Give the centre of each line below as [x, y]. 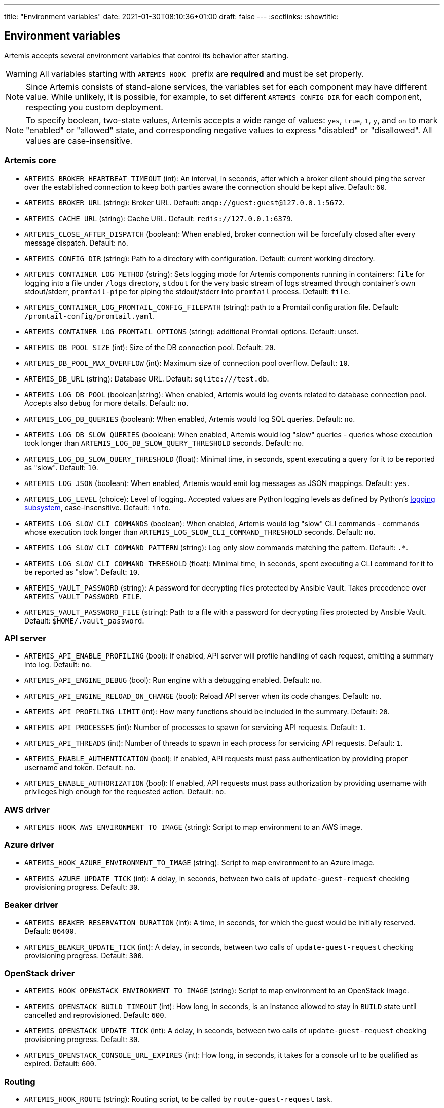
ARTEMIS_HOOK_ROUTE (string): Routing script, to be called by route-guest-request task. [178, 1099]
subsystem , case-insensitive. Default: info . [98, 507]
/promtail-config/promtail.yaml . [89, 316]
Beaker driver [31, 905]
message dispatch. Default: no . [76, 243]
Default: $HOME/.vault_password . [84, 620]
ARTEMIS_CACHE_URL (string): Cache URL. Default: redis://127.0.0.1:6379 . [159, 218]
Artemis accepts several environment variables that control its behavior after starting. [146, 55]
